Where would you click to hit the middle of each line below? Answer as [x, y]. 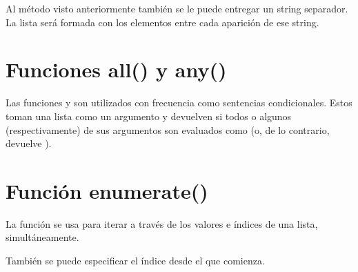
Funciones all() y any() [116, 69]
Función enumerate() [107, 190]
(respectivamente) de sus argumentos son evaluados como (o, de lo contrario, [168, 129]
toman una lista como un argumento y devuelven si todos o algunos [149, 116]
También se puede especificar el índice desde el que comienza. [135, 260]
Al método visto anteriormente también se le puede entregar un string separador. [177, 8]
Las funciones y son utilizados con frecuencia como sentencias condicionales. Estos [179, 103]
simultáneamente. [42, 237]
